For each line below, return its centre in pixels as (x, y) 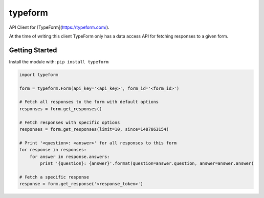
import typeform (39, 75)
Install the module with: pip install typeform (59, 61)
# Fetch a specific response (54, 177)
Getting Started (33, 50)
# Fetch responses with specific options (70, 122)
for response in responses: (53, 150)
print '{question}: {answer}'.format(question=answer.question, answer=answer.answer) (147, 163)
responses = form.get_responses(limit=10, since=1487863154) (94, 129)
